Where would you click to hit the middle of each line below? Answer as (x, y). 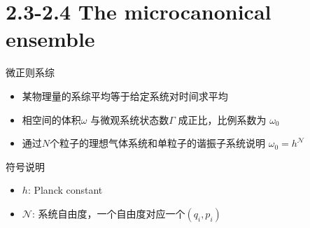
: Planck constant (65, 190)
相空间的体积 (51, 119)
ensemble (50, 39)
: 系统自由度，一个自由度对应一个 (108, 213)
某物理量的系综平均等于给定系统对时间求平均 (125, 95)
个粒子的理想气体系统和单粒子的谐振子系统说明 (158, 143)
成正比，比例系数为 (222, 119)
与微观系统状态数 (130, 119)
